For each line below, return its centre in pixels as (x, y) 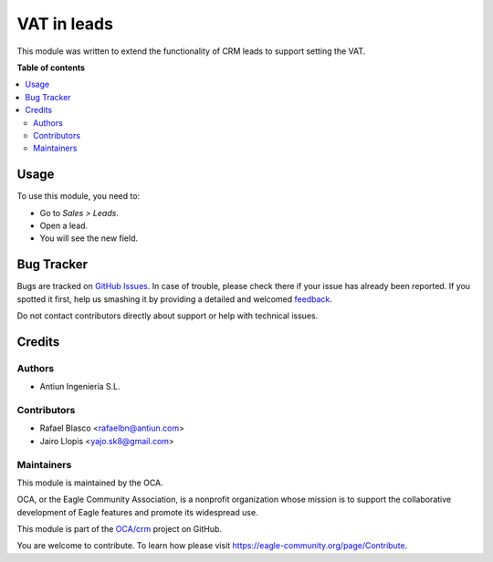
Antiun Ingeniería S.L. (80, 387)
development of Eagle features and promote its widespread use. (138, 512)
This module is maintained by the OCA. (90, 483)
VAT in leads (65, 24)
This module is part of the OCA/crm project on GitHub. (120, 529)
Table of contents (51, 68)
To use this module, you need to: (79, 196)
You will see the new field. (89, 238)
